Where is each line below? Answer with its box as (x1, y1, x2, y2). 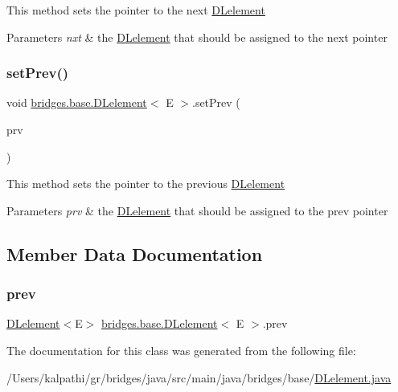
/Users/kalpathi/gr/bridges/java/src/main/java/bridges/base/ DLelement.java (6, 369, 392, 386)
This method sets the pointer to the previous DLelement (6, 175, 285, 192)
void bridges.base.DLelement (6, 94, 147, 111)
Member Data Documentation (6, 241, 263, 266)
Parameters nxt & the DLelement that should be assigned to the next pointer (6, 28, 388, 45)
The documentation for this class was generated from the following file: (6, 341, 356, 358)
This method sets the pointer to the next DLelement (6, 2, 265, 18)
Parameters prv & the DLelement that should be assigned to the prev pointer (6, 202, 388, 218)
